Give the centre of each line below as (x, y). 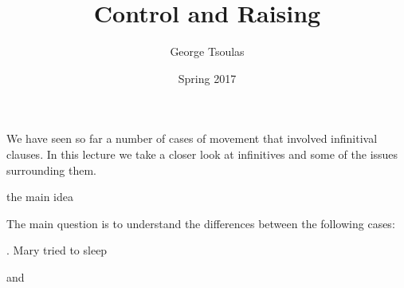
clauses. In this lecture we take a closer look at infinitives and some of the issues (202, 154)
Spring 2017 (207, 78)
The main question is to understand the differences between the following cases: (201, 223)
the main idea (40, 197)
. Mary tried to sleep (57, 250)
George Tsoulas (207, 51)
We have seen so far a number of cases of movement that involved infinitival (192, 138)
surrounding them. (51, 170)
